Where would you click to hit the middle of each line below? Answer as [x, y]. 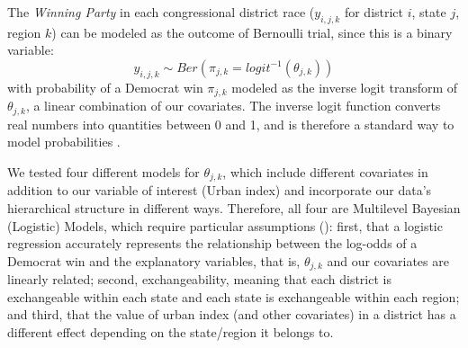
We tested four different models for [103, 171]
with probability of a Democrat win [105, 87]
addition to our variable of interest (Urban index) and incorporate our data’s [220, 190]
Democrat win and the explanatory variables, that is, [154, 260]
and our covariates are [388, 260]
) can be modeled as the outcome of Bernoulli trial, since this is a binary [252, 32]
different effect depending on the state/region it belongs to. [171, 331]
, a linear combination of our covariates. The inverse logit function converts [233, 106]
